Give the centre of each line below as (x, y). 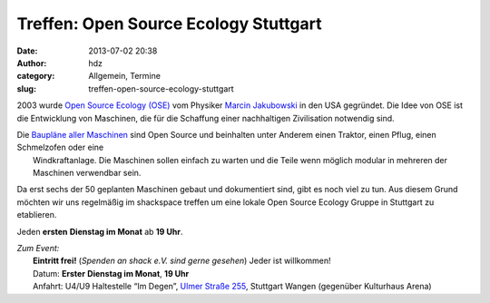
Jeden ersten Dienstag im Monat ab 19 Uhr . (100, 231)
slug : (26, 88)
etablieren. (37, 215)
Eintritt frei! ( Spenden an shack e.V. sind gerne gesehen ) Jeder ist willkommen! (182, 261)
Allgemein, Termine (124, 76)
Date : (27, 51)
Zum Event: (38, 249)
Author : (32, 63)
